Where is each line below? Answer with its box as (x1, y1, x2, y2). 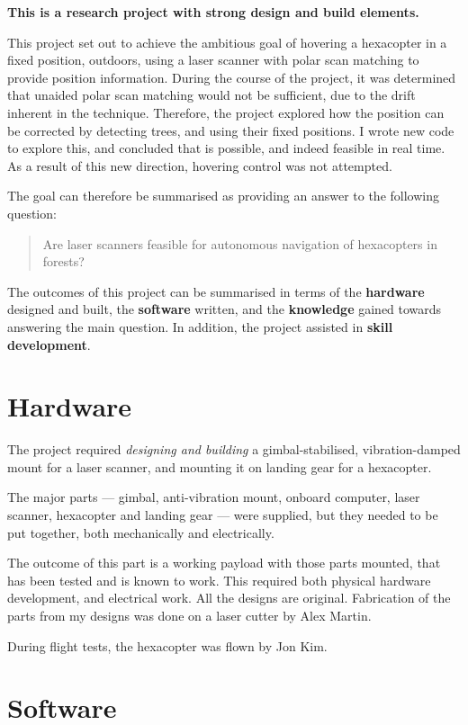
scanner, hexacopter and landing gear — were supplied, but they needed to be (7, 506, 438, 524)
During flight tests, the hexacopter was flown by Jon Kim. (7, 636, 328, 655)
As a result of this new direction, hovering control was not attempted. (7, 156, 392, 175)
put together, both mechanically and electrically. (7, 523, 274, 542)
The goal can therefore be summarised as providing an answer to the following (7, 186, 439, 205)
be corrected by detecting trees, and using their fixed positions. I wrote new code (7, 121, 454, 139)
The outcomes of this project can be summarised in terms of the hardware (7, 282, 425, 300)
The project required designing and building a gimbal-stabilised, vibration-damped (7, 440, 461, 459)
